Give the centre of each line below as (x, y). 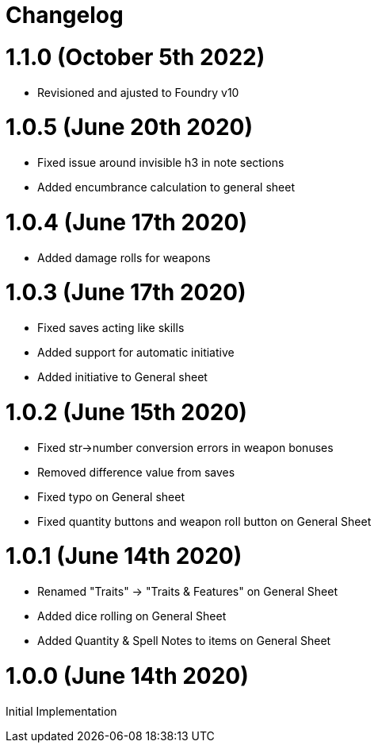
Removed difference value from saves (136, 472)
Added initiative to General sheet (122, 377)
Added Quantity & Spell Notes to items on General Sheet (184, 641)
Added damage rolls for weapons (124, 257)
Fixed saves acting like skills (111, 328)
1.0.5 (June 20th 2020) (129, 127)
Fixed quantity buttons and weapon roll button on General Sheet (204, 521)
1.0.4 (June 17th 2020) (127, 222)
